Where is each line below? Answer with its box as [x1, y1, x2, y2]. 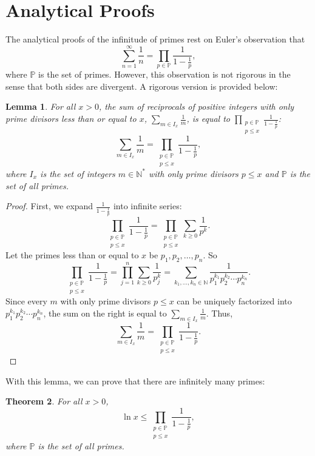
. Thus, [206, 306, 233, 319]
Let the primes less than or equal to [5, 248, 139, 261]
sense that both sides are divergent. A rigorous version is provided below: [5, 79, 278, 92]
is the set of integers [40, 167, 115, 179]
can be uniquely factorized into [177, 295, 292, 307]
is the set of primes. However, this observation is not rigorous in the [38, 68, 291, 81]
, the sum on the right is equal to [43, 306, 167, 319]
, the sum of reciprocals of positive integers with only [98, 100, 294, 113]
